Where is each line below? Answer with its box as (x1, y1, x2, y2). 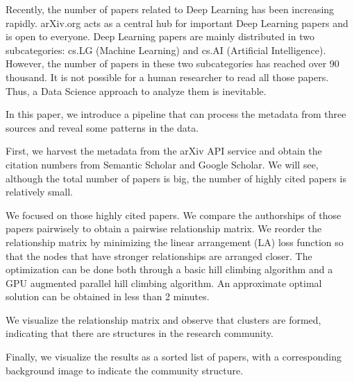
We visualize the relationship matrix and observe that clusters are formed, (6, 312, 321, 327)
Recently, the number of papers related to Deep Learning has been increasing (6, 2, 335, 16)
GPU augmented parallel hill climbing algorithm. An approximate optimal (6, 275, 322, 290)
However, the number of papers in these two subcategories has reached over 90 (6, 56, 339, 71)
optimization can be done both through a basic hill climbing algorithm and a (6, 262, 333, 277)
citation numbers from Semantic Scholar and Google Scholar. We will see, (6, 157, 319, 171)
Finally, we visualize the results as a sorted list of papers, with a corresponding (6, 349, 342, 364)
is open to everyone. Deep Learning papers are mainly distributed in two (6, 29, 314, 44)
